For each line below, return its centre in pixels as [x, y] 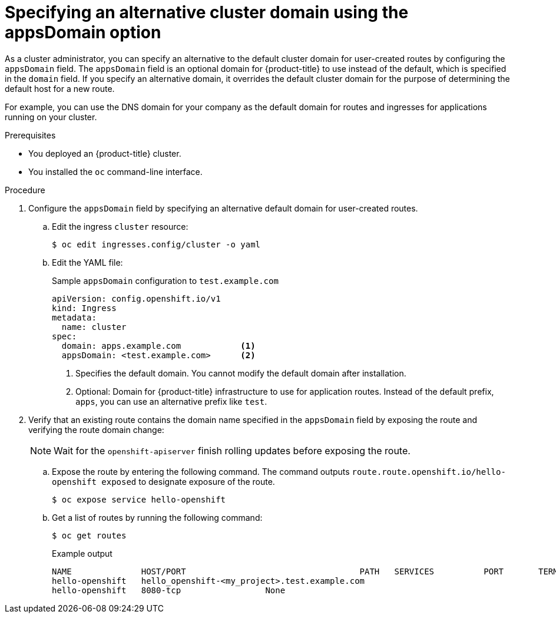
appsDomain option [83, 32]
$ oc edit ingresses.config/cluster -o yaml [156, 244]
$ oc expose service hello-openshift [139, 499]
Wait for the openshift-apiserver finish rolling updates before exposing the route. [232, 450]
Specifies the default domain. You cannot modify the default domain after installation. [241, 373]
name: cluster [94, 327]
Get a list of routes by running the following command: [157, 517]
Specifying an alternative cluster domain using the [207, 12]
